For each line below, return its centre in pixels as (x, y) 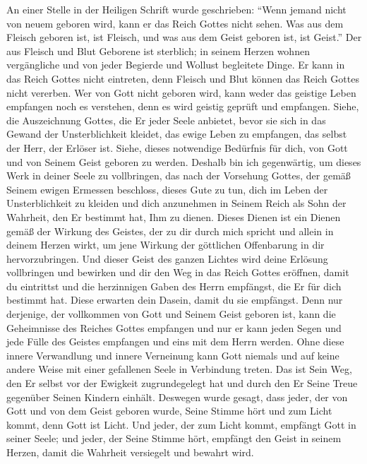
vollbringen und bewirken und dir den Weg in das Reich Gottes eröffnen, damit (178, 272)
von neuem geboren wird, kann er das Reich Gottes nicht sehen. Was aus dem (175, 23)
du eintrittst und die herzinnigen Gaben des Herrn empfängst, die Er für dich (174, 286)
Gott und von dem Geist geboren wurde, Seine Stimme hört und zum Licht (169, 411)
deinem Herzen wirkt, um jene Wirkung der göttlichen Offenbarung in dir (166, 245)
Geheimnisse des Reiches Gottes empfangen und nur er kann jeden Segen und (174, 327)
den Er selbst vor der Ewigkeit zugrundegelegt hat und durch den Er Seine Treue (182, 383)
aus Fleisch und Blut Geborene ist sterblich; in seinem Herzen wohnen (158, 50)
